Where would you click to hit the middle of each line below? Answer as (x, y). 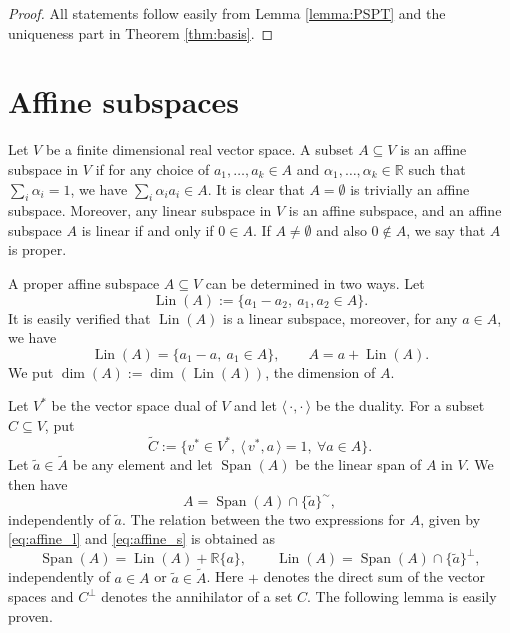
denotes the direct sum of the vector (374, 576)
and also (341, 229)
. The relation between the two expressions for (264, 518)
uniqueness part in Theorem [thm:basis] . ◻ (141, 32)
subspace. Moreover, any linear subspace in (140, 210)
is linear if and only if (147, 229)
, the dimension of (320, 371)
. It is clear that (256, 188)
